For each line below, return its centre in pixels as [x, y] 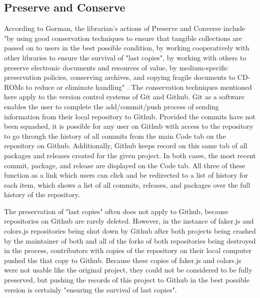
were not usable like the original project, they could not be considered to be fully [128, 270]
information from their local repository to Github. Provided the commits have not [130, 116]
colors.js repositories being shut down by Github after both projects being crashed [130, 231]
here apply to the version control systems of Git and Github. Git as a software [124, 97]
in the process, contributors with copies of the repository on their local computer [128, 250]
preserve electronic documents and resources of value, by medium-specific [116, 67]
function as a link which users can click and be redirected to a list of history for [126, 175]
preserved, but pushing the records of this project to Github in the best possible [127, 280]
